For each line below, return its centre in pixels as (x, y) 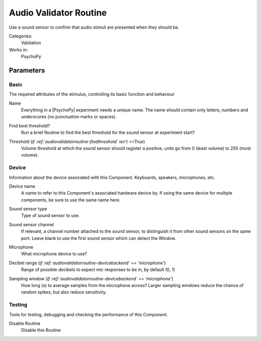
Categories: (21, 36)
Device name (22, 186)
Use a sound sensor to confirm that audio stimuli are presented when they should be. (94, 27)
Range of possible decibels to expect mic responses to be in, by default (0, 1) (98, 269)
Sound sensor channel (32, 224)
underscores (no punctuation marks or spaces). (69, 117)
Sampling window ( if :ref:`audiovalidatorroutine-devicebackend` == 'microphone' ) (91, 278)
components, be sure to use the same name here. (71, 200)
